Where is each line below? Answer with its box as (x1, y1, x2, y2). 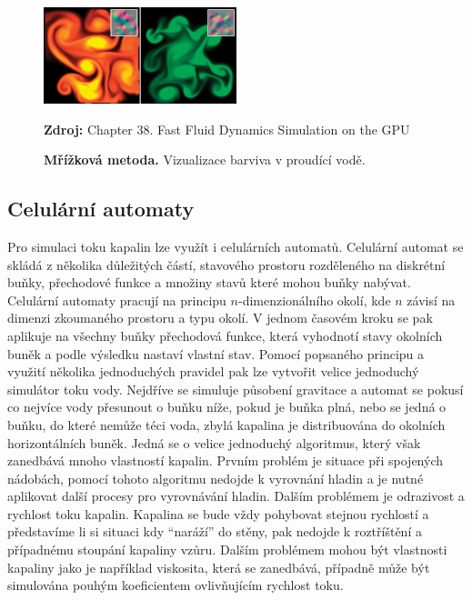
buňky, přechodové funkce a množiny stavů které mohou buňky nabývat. (7, 273, 411, 292)
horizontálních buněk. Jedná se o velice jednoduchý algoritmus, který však (7, 433, 421, 452)
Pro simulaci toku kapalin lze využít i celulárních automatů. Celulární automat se (7, 236, 464, 255)
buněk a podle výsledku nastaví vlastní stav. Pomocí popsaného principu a (7, 344, 425, 363)
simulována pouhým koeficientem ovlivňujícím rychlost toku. (7, 575, 344, 595)
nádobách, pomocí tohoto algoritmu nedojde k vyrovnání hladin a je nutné (7, 468, 424, 487)
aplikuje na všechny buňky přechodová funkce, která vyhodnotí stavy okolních (7, 325, 443, 345)
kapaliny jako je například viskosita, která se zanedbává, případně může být (7, 557, 430, 576)
